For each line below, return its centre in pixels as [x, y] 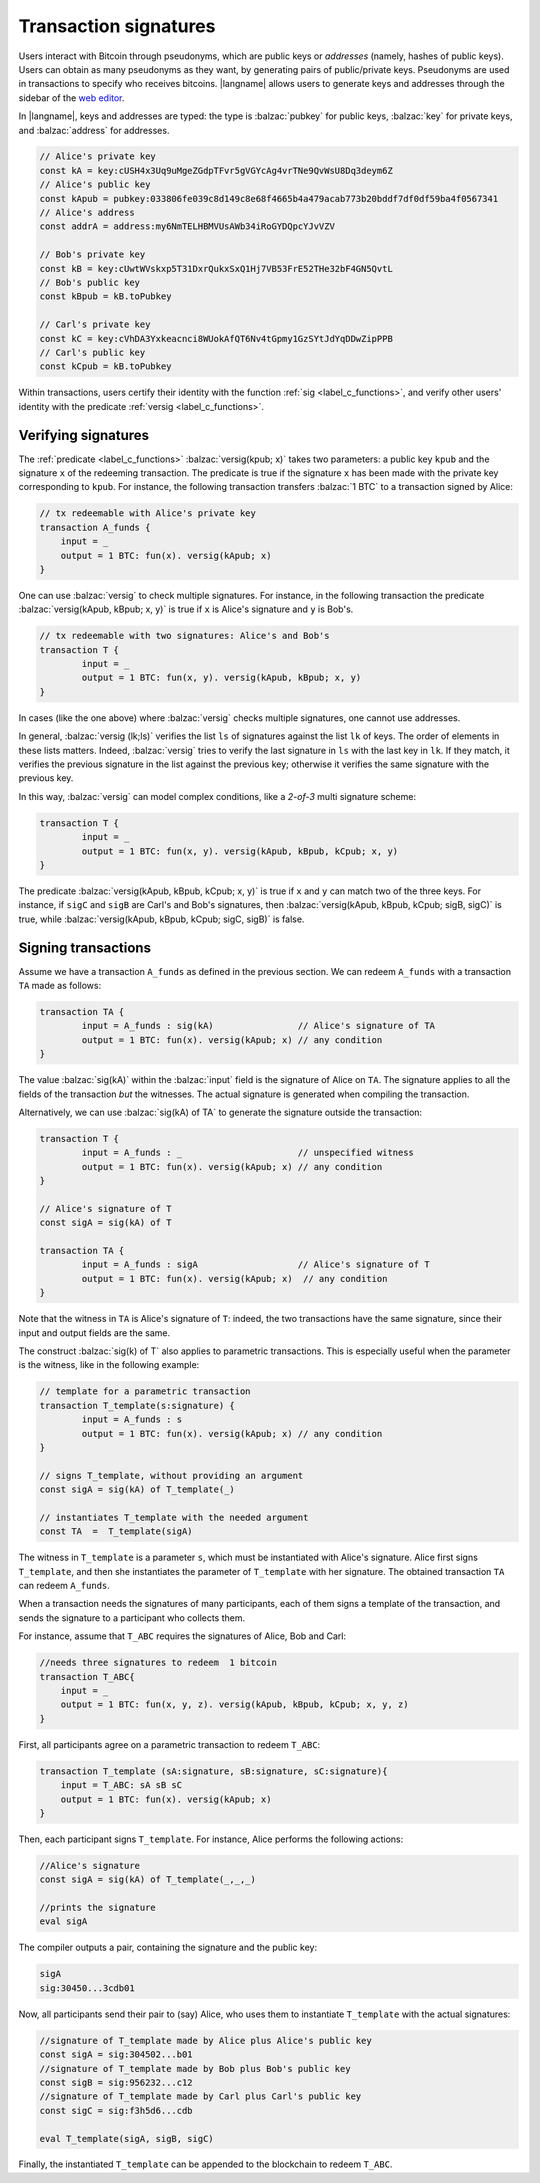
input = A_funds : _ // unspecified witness [248, 1153]
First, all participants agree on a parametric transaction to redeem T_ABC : [169, 1744]
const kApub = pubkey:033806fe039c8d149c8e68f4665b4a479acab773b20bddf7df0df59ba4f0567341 [269, 198]
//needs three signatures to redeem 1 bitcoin [158, 1663]
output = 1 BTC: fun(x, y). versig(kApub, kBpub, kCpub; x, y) [240, 851]
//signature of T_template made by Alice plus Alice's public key [205, 2040]
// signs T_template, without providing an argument [171, 1475]
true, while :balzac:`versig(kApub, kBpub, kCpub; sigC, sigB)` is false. [161, 919]
